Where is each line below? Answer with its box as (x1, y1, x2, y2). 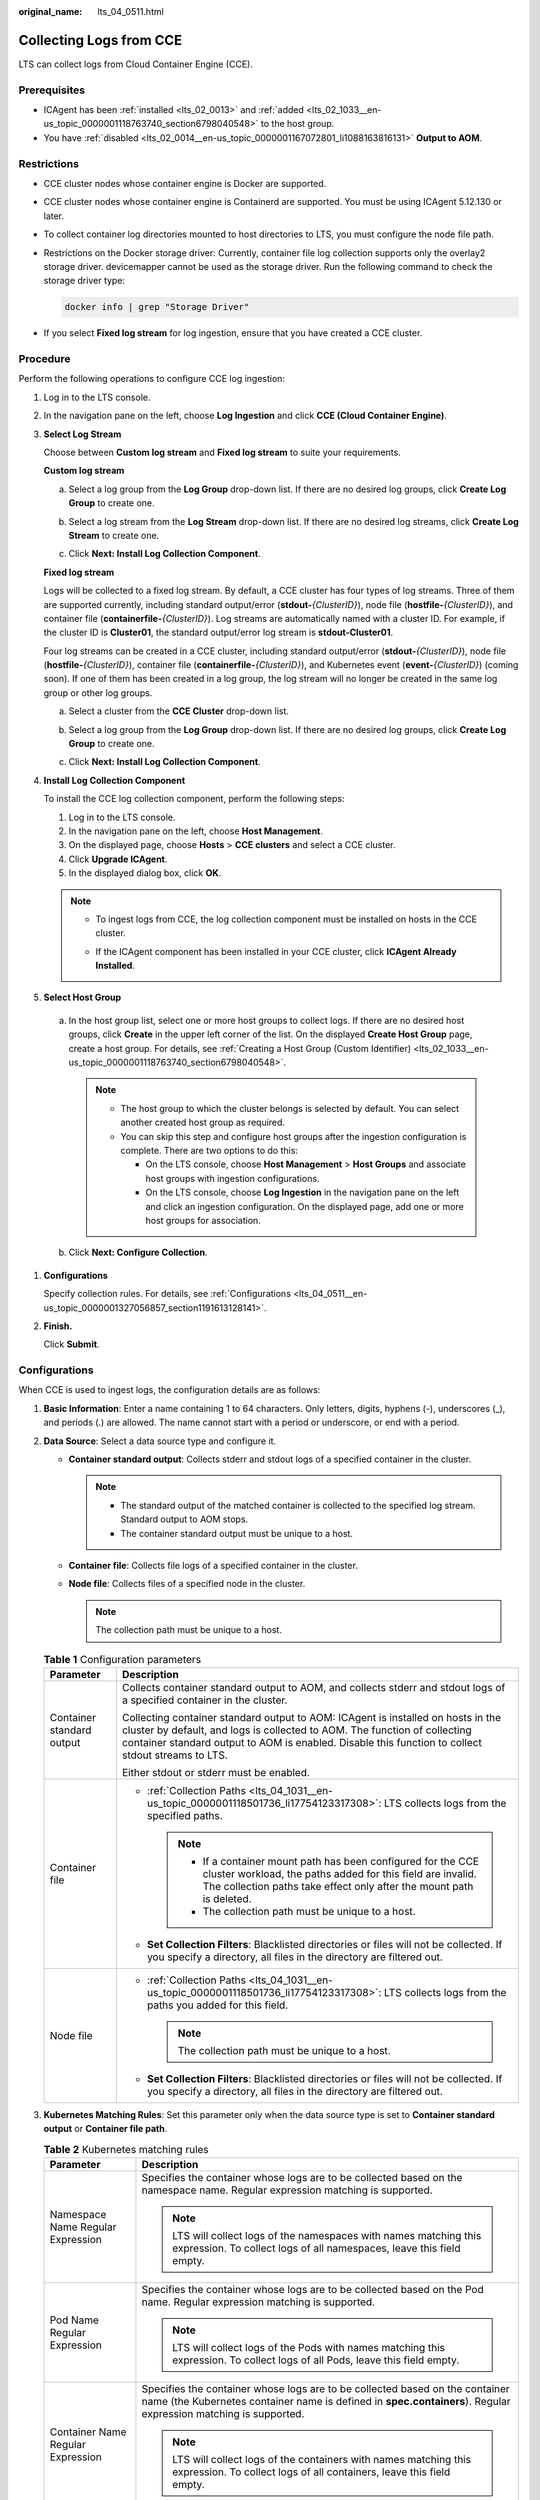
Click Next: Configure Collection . (68, 1246, 208, 1259)
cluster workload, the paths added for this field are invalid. (202, 1866, 477, 1880)
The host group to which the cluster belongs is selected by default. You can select (120, 1102, 460, 1114)
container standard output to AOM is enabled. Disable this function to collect (121, 1735, 482, 1749)
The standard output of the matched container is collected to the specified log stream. (120, 1499, 476, 1511)
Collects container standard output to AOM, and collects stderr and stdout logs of (121, 1680, 506, 1694)
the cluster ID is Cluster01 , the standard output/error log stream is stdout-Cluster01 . (43, 626, 394, 639)
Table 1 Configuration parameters (43, 1652, 202, 1666)
